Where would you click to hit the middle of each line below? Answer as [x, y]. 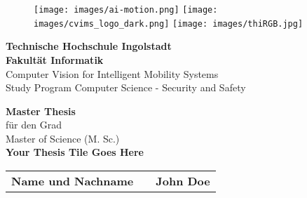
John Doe [183, 181]
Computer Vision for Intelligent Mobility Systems [112, 73]
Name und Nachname [73, 181]
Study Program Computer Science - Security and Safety [126, 87]
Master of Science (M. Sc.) [63, 138]
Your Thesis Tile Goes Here [75, 152]
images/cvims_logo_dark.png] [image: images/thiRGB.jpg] [169, 24]
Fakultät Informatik [55, 59]
